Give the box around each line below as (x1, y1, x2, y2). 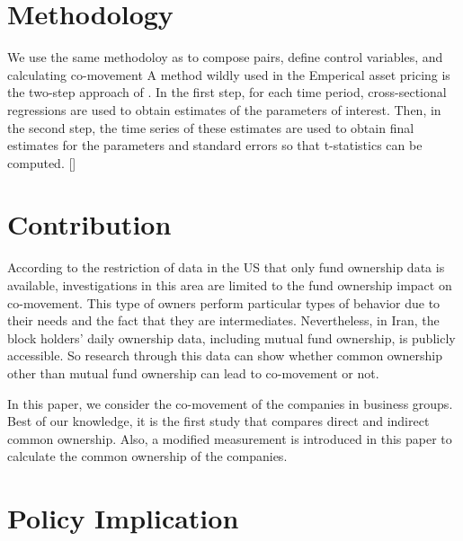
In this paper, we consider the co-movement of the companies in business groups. (7, 394, 453, 412)
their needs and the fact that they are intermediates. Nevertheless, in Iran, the (7, 311, 440, 330)
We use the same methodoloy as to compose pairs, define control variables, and (7, 48, 443, 67)
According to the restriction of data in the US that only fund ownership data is (7, 258, 445, 277)
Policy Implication (7, 500, 239, 537)
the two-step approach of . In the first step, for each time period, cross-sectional (7, 83, 447, 102)
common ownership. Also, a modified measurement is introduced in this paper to (7, 429, 452, 448)
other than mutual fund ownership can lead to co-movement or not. (7, 363, 379, 382)
